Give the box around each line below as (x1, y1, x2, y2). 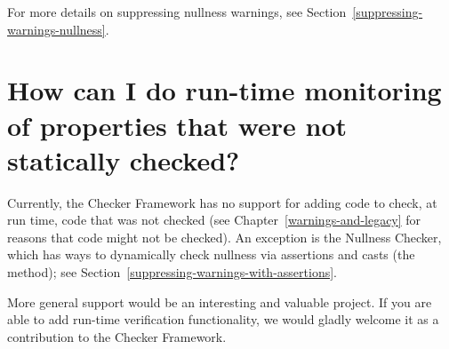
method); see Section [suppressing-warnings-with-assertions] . (7, 263, 337, 282)
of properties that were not (7, 107, 348, 143)
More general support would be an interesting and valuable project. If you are (7, 292, 432, 311)
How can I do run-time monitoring (7, 72, 442, 108)
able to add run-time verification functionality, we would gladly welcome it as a (7, 310, 439, 329)
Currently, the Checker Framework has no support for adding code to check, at (7, 193, 437, 211)
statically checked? (7, 141, 240, 178)
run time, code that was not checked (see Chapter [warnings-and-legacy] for (7, 210, 421, 229)
